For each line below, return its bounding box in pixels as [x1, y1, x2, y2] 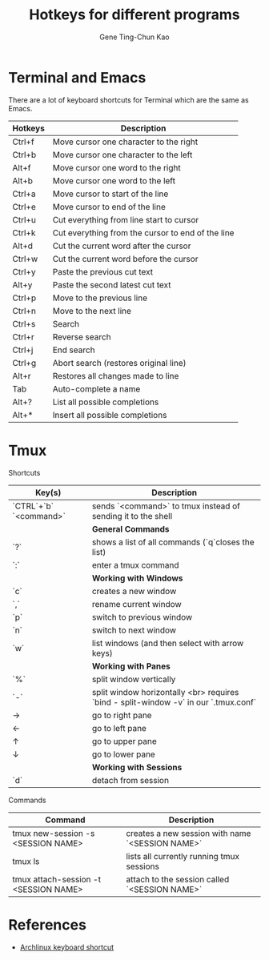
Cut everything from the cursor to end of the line [52, 227, 235, 238]
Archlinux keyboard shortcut [19, 942, 114, 952]
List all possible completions [52, 396, 159, 408]
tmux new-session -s [12, 827, 95, 838]
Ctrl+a [12, 188, 36, 199]
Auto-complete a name [52, 383, 141, 394]
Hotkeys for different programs [29, 6, 240, 24]
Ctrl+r [12, 331, 34, 342]
